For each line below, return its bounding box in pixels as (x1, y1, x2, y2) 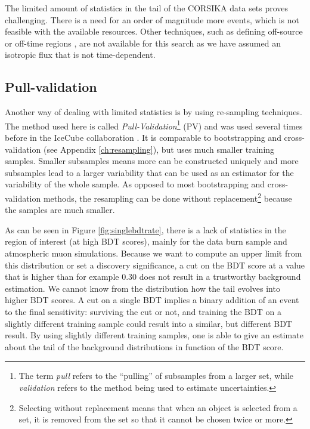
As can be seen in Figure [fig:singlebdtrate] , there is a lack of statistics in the (5, 223, 286, 236)
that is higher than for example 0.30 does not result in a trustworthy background (5, 270, 301, 283)
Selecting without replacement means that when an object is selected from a (18, 401, 297, 413)
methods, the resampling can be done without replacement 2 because (43, 190, 292, 204)
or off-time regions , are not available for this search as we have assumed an (5, 36, 281, 49)
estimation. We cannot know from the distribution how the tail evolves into (5, 282, 280, 294)
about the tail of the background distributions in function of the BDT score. (5, 340, 284, 353)
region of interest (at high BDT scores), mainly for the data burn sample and (5, 235, 287, 248)
